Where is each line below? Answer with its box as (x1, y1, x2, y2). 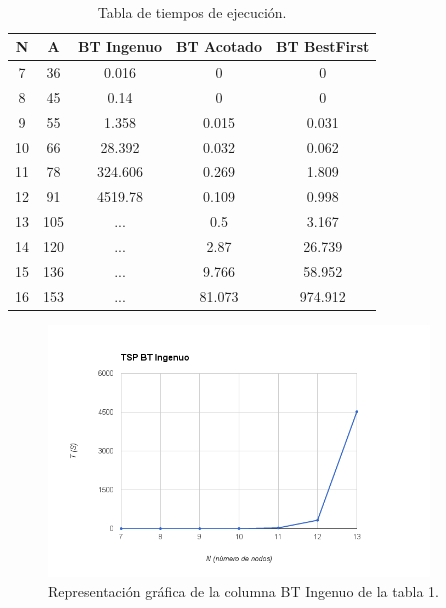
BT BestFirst (276, 36, 370, 57)
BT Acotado (176, 36, 263, 57)
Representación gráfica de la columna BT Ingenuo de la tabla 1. (48, 580, 439, 601)
